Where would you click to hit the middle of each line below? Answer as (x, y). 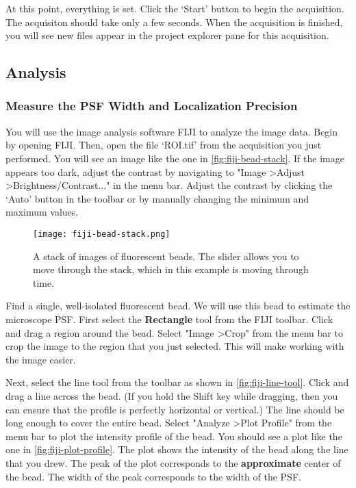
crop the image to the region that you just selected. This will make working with (175, 346)
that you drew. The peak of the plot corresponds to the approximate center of (173, 462)
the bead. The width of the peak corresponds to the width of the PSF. (153, 476)
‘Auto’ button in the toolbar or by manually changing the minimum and (157, 198)
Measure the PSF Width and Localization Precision (152, 106)
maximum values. (42, 212)
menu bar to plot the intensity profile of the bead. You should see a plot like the (174, 436)
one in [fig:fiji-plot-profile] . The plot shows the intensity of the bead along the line (177, 449)
